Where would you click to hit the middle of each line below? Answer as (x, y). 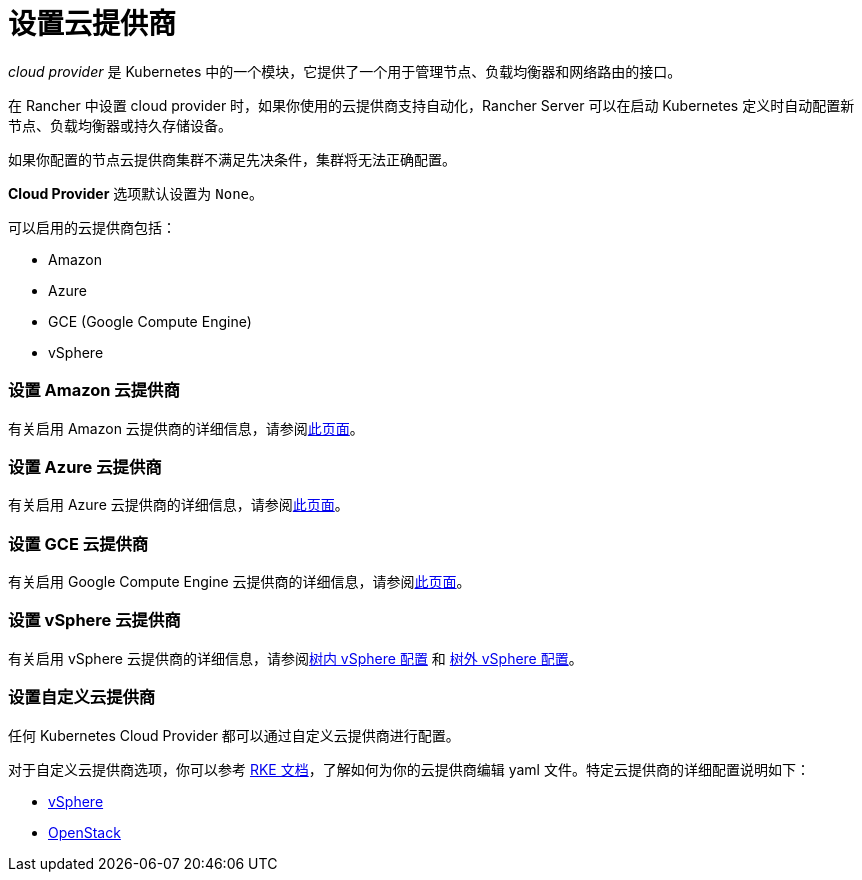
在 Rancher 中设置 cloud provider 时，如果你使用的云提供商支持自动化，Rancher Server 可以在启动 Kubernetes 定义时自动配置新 (431, 105)
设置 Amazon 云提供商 (94, 390)
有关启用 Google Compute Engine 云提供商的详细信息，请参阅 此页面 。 (239, 581)
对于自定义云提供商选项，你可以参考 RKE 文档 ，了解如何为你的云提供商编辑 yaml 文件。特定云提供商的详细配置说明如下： (409, 769)
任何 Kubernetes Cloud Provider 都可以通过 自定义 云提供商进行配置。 (234, 735)
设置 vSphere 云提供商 (94, 620)
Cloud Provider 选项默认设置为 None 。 (136, 193)
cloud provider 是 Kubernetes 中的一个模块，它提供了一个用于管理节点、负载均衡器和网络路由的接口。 (345, 71)
